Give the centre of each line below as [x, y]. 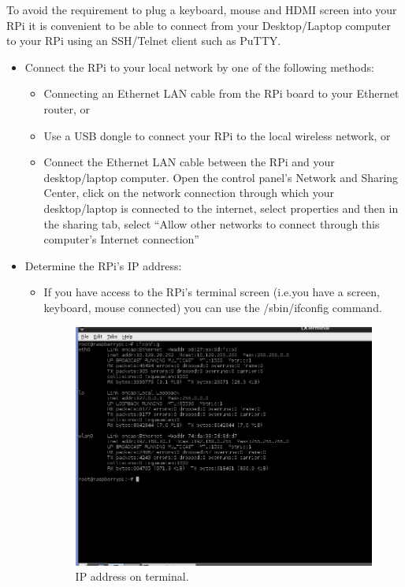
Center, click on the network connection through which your [189, 193]
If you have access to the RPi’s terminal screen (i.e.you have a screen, [212, 292]
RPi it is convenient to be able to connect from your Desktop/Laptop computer [199, 25]
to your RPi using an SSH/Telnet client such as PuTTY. [144, 41]
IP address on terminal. [132, 576]
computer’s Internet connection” [121, 239]
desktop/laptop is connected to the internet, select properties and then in [221, 208]
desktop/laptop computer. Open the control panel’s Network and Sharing [221, 177]
